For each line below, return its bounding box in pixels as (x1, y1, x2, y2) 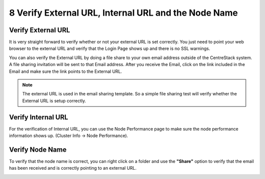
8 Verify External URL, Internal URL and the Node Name (9, 7, 238, 18)
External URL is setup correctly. (22, 98, 86, 104)
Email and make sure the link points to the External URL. (9, 68, 122, 74)
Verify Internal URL (9, 113, 68, 121)
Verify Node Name (9, 145, 67, 154)
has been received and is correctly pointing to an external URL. (9, 165, 137, 171)
